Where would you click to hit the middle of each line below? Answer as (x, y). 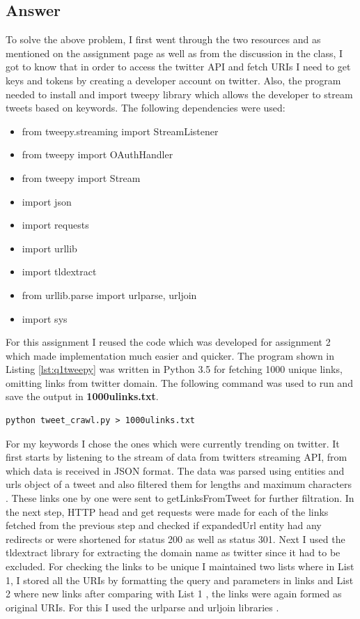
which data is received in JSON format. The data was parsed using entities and (175, 470)
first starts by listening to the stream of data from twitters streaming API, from (177, 457)
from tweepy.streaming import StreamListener (120, 131)
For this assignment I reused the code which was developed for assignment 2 (168, 342)
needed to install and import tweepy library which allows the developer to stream (179, 94)
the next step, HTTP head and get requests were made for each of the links (167, 511)
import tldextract (59, 272)
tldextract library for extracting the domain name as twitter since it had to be (173, 552)
